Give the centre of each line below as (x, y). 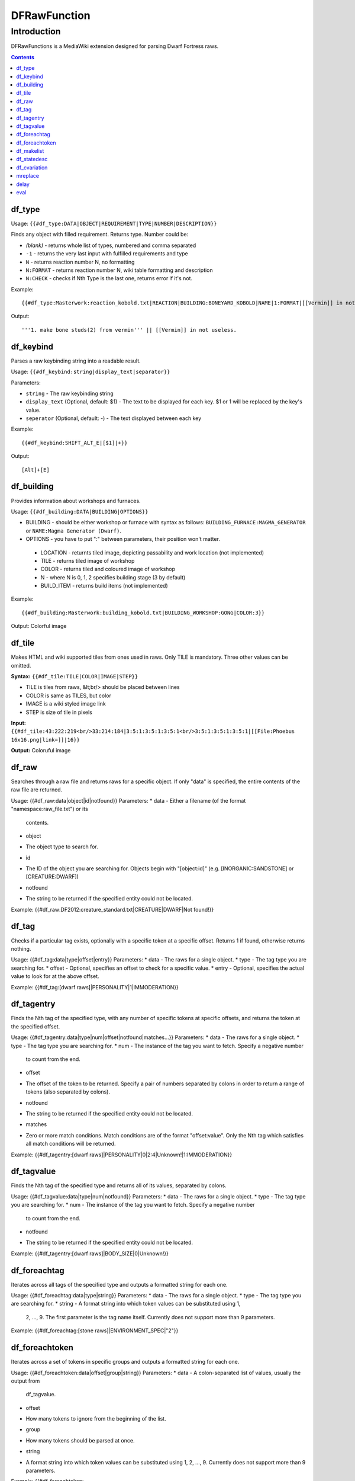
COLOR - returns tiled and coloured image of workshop (108, 569)
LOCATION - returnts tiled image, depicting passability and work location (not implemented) (152, 552)
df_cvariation (32, 167)
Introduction (36, 31)
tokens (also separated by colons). (68, 1092)
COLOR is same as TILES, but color (69, 695)
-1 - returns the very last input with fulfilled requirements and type (107, 254)
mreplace (28, 176)
